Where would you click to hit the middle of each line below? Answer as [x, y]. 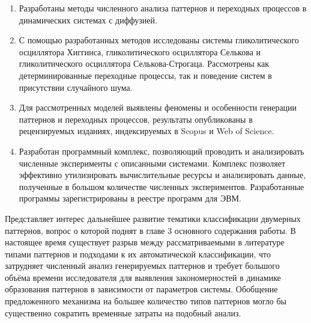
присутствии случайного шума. [76, 87]
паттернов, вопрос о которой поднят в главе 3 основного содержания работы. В [150, 230]
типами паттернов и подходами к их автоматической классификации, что [138, 254]
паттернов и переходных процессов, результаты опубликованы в [136, 119]
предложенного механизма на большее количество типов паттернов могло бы [146, 301]
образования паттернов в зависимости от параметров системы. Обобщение [141, 289]
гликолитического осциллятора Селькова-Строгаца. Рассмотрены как [144, 63]
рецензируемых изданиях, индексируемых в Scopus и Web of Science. [146, 131]
